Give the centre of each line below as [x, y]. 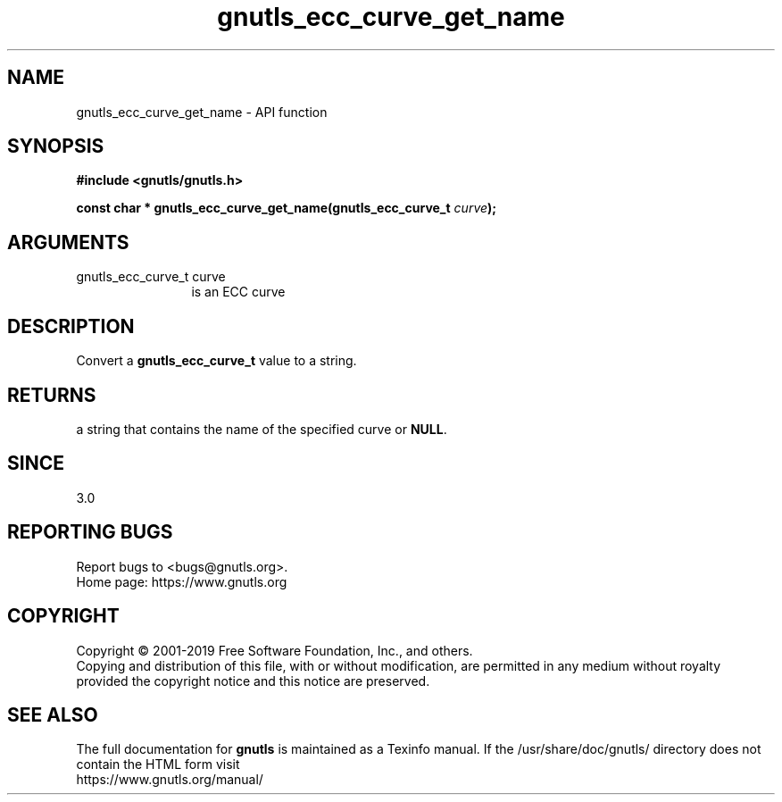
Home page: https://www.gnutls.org [182, 581]
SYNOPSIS [56, 146]
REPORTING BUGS [90, 532]
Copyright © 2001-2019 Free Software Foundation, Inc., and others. [275, 650]
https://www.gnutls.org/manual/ [170, 780]
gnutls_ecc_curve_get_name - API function [202, 112]
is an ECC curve [238, 292]
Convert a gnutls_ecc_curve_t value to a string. [216, 361]
